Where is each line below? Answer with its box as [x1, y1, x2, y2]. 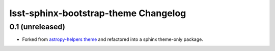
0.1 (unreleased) [9, 22, 66, 31]
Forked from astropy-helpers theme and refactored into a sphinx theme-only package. [22, 36, 203, 42]
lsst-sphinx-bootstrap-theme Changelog [9, 8, 186, 19]
